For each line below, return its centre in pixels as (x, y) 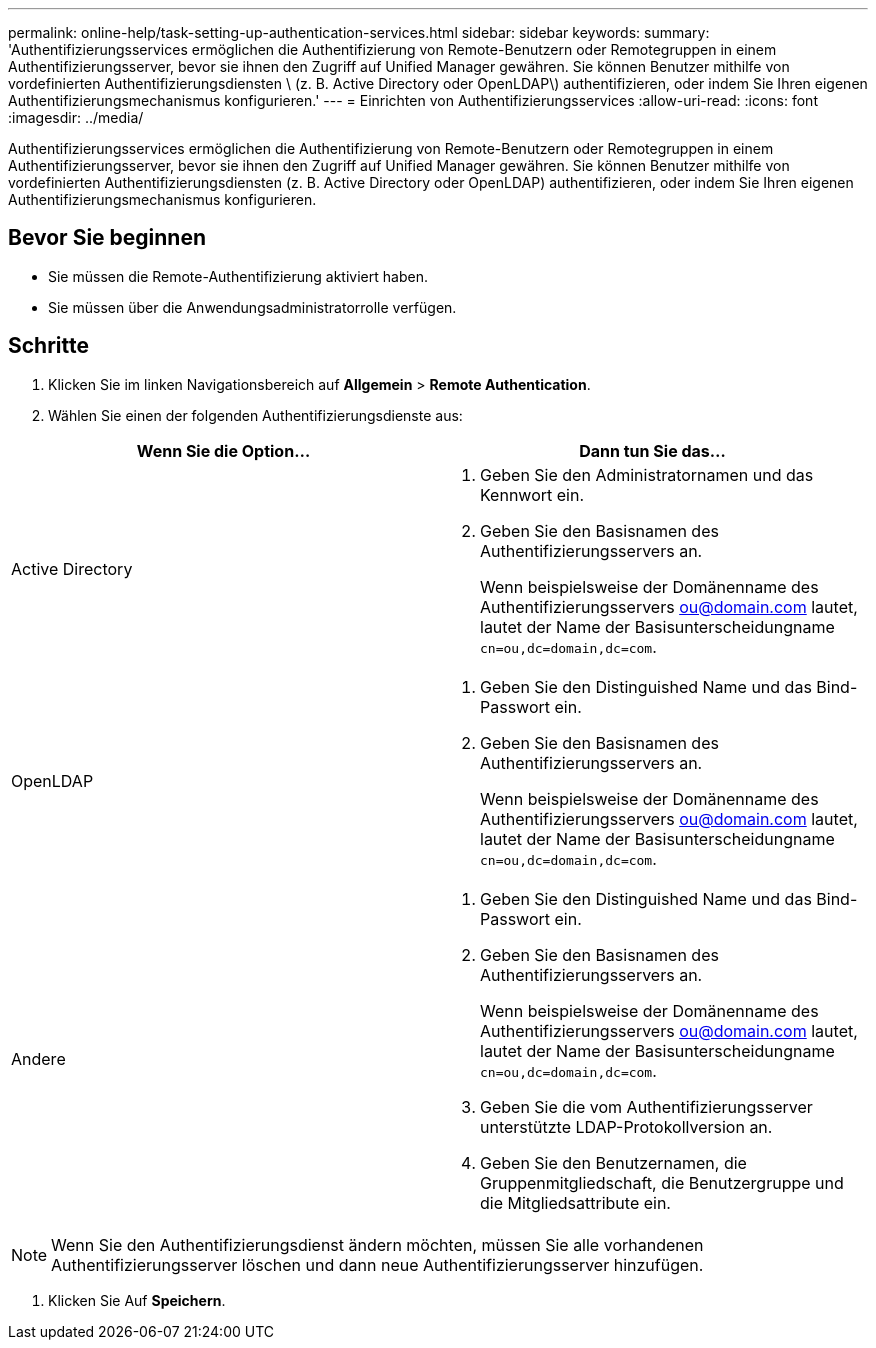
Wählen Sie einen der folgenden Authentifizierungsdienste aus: (255, 415)
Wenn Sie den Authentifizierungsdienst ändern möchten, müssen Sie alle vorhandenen (377, 1244)
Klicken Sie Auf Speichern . (137, 1300)
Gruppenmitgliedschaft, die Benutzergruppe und (662, 1182)
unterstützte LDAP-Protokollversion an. (626, 1126)
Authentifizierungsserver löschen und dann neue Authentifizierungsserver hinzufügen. (377, 1264)
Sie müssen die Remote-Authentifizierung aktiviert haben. (238, 276)
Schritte (48, 346)
